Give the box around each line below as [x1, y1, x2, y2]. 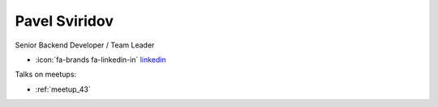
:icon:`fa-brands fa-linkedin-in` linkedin [35, 55, 166, 64]
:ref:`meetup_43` [35, 84, 91, 94]
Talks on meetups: [15, 69, 77, 80]
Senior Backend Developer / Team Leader [15, 40, 155, 50]
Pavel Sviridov [15, 12, 114, 30]
